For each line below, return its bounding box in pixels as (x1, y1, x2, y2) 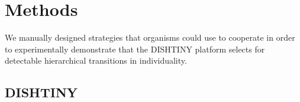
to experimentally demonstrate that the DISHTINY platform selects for (5, 42, 265, 55)
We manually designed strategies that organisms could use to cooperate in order (5, 31, 295, 44)
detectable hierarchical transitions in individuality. (5, 54, 187, 67)
